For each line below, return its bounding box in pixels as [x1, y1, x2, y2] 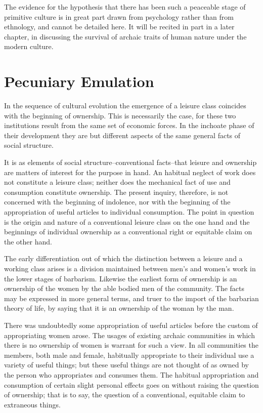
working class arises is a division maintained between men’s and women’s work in [4, 263, 256, 273]
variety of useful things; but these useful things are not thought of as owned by [4, 359, 249, 370]
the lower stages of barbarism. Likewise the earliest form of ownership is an [4, 273, 237, 283]
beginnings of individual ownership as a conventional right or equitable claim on [4, 226, 252, 237]
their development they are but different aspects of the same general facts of [4, 130, 241, 140]
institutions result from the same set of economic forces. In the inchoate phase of [4, 120, 254, 131]
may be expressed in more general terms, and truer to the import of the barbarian [4, 293, 259, 303]
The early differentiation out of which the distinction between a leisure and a [4, 253, 243, 264]
